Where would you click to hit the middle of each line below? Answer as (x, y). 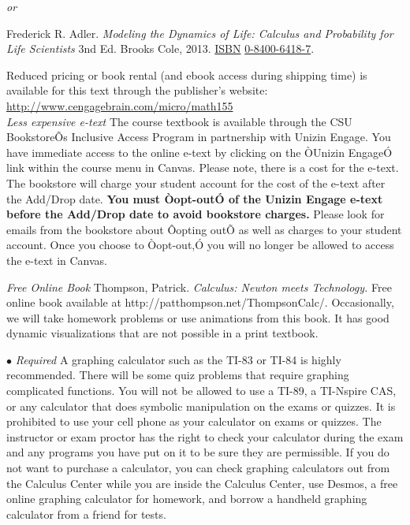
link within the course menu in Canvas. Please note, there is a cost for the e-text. (203, 168)
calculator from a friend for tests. (86, 514)
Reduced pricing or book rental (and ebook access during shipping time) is (187, 74)
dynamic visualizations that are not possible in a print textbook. (162, 333)
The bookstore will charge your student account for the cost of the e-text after (196, 182)
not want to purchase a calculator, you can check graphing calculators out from (198, 468)
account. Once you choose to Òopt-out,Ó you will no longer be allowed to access (200, 245)
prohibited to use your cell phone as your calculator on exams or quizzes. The (194, 421)
